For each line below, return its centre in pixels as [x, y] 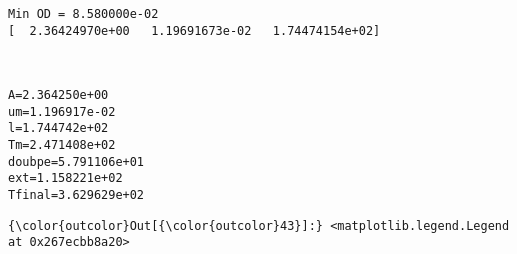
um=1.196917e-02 [62, 111]
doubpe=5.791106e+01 [76, 161]
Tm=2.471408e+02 [62, 144]
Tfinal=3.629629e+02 [76, 194]
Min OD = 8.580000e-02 [83, 14]
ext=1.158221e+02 [65, 178]
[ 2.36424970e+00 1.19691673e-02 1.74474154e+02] [194, 30]
